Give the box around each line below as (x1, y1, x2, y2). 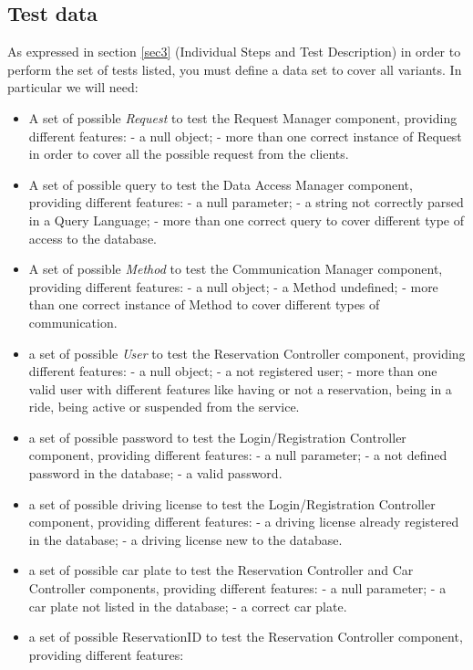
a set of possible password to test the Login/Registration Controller (28, 427, 406, 446)
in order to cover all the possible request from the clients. (28, 144, 349, 163)
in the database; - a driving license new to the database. (28, 529, 343, 549)
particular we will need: (7, 78, 139, 97)
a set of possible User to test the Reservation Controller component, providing (28, 343, 466, 362)
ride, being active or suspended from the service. (28, 397, 300, 416)
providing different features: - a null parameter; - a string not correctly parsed (28, 193, 464, 212)
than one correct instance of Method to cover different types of (28, 295, 380, 314)
